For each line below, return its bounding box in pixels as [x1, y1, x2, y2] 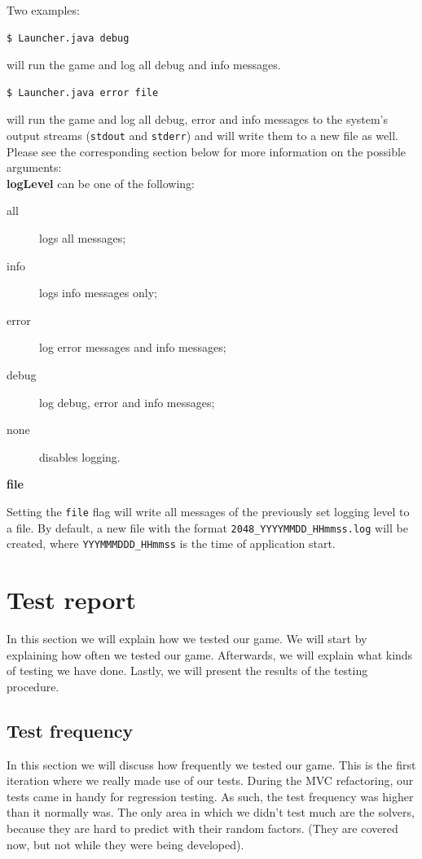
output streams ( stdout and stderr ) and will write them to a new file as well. [7, 126, 398, 143]
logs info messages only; [39, 284, 157, 301]
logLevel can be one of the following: [7, 174, 195, 191]
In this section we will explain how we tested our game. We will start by [7, 630, 367, 647]
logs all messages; [39, 230, 126, 246]
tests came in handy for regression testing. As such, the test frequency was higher [7, 787, 414, 804]
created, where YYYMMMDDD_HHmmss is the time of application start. [7, 535, 336, 552]
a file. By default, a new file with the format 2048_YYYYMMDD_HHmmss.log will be [7, 519, 408, 536]
